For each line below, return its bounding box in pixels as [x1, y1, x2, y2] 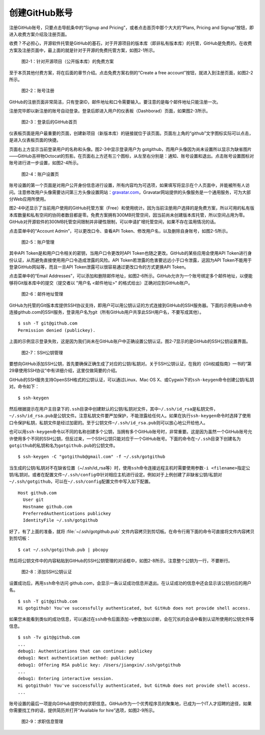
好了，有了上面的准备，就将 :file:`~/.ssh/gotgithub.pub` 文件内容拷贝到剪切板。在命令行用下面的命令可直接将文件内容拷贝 [9, 529, 255, 534]
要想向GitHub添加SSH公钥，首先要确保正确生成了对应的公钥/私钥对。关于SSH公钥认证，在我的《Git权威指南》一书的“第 [9, 361, 252, 366]
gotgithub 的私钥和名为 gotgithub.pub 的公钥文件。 [9, 442, 118, 448]
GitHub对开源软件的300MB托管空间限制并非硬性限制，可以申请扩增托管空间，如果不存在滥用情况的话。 [9, 219, 218, 225]
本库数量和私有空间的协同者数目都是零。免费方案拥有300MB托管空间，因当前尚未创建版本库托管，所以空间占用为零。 [9, 212, 248, 218]
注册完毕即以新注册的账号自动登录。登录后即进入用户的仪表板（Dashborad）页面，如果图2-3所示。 [9, 108, 211, 114]
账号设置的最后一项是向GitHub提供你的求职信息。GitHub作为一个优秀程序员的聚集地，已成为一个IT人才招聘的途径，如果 [9, 701, 252, 706]
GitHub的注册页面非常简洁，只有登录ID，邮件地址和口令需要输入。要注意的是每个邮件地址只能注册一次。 [9, 99, 221, 105]
